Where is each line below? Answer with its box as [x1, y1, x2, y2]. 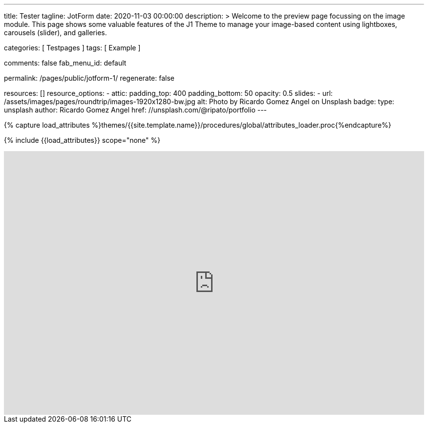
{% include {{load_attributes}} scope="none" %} [4, 136, 161, 144]
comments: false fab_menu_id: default [4, 59, 127, 67]
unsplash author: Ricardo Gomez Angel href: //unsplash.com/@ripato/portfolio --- [4, 106, 267, 114]
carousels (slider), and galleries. [4, 28, 107, 37]
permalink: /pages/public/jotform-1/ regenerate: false [4, 74, 175, 82]
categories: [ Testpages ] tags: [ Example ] [4, 44, 141, 52]
